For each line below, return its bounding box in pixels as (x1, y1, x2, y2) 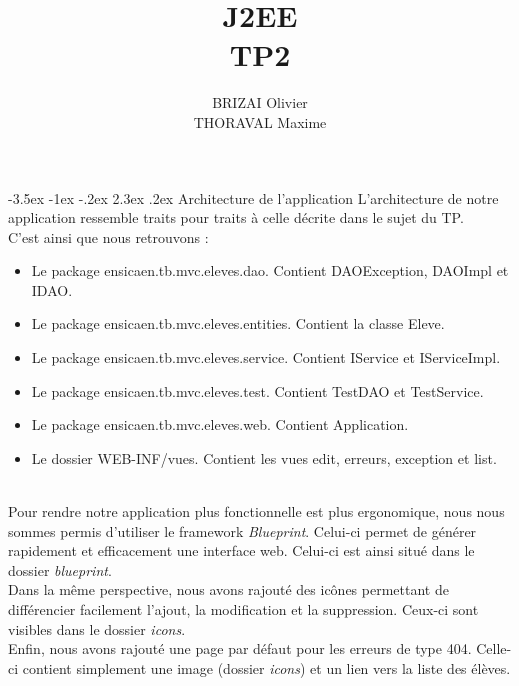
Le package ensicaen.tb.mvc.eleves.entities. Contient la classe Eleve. (31, 313, 445, 334)
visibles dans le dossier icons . (8, 618, 186, 639)
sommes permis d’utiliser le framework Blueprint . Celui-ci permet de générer (8, 520, 477, 541)
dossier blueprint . (8, 559, 112, 580)
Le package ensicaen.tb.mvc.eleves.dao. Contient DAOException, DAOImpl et (31, 260, 509, 281)
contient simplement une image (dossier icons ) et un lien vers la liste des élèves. (22, 657, 511, 678)
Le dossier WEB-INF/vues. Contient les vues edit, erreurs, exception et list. (31, 447, 497, 468)
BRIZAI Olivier (212, 92, 308, 113)
